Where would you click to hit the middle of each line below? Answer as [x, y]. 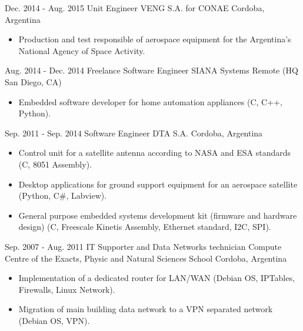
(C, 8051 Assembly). [55, 164]
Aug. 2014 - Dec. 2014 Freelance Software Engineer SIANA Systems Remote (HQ [151, 70]
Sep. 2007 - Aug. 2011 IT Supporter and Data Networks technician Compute [143, 246]
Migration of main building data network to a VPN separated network [146, 309]
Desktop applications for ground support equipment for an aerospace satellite [158, 184]
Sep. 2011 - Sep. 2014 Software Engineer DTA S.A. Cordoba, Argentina [134, 133]
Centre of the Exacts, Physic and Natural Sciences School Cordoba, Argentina [146, 258]
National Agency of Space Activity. [82, 50]
